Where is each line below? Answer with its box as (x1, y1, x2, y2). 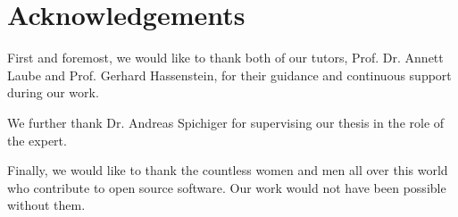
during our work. (7, 83, 99, 102)
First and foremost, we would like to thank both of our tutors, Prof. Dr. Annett (7, 48, 444, 67)
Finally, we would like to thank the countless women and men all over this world (7, 161, 448, 179)
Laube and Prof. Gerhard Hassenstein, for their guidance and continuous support (7, 65, 452, 84)
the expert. (7, 130, 67, 149)
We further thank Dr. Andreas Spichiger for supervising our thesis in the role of (7, 113, 445, 131)
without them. (7, 196, 86, 214)
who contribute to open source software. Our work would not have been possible (7, 178, 446, 196)
